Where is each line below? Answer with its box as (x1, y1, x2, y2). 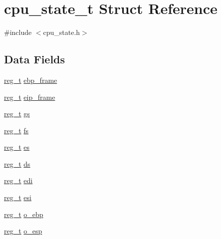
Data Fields (4, 51, 65, 67)
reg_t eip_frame (4, 91, 55, 102)
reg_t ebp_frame (4, 74, 57, 85)
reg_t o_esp (4, 226, 42, 236)
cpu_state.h (43, 27, 80, 37)
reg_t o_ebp (4, 209, 43, 219)
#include (4, 27, 32, 37)
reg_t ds (4, 158, 30, 169)
